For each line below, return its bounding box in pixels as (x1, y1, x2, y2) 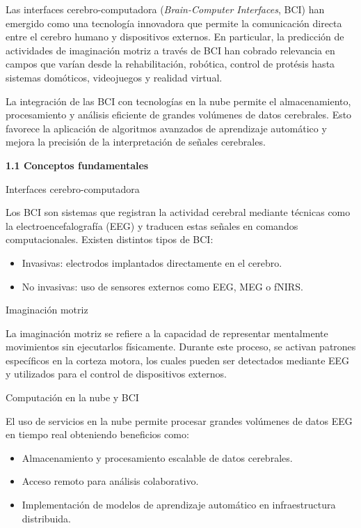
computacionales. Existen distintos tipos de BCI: (6, 232, 214, 247)
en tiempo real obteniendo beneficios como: (6, 427, 189, 442)
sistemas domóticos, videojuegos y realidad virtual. (6, 70, 223, 84)
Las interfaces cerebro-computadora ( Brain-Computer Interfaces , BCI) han (6, 2, 325, 16)
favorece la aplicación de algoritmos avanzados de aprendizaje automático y (6, 121, 327, 135)
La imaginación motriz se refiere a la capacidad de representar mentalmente (6, 325, 328, 340)
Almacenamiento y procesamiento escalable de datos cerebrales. (22, 450, 293, 465)
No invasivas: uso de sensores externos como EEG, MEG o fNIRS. (22, 279, 303, 293)
